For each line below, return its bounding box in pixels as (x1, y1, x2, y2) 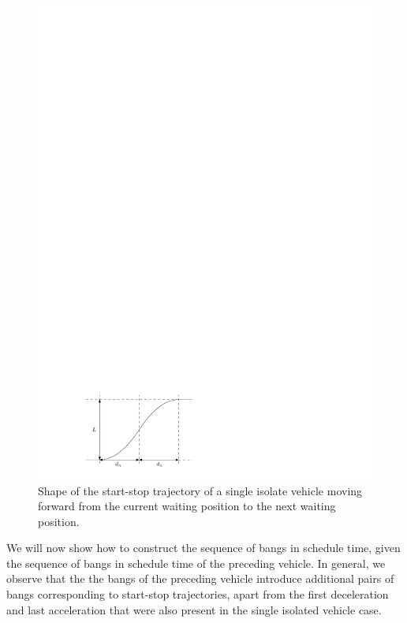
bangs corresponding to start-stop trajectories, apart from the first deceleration (6, 586, 389, 602)
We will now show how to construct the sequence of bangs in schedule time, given (6, 539, 401, 556)
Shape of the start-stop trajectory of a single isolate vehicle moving (38, 482, 363, 498)
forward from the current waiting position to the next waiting (38, 498, 336, 514)
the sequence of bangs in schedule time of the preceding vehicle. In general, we (6, 554, 386, 571)
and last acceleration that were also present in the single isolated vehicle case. (6, 601, 382, 617)
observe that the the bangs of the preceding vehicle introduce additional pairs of (6, 570, 394, 587)
